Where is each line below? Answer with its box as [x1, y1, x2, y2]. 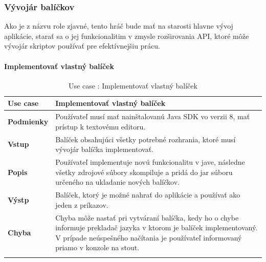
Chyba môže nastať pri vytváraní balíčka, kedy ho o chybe [55, 212, 239, 223]
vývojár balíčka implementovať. [55, 144, 153, 155]
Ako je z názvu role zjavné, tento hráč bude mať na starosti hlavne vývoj [4, 20, 233, 31]
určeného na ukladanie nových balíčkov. [55, 177, 180, 187]
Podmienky [8, 116, 49, 127]
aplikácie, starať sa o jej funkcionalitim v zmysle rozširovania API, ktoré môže [4, 30, 249, 41]
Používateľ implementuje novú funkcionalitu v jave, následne [55, 157, 245, 167]
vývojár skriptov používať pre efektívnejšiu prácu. [4, 40, 160, 51]
